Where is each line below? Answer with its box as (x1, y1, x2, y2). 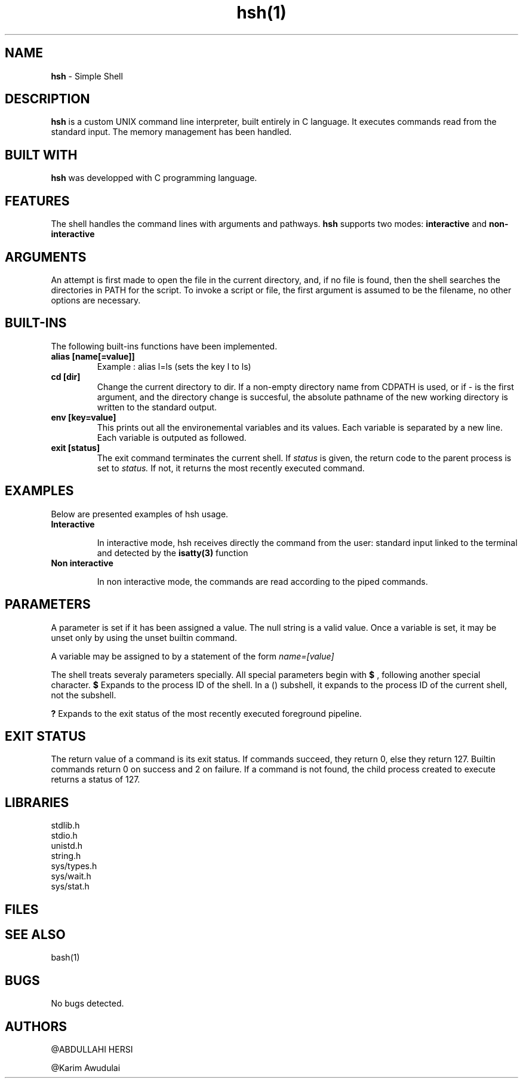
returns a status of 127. (51, 774, 140, 785)
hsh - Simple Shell (51, 70, 123, 81)
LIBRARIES (5, 794, 69, 810)
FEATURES (5, 193, 70, 208)
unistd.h (51, 840, 83, 851)
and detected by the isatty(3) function (97, 547, 248, 558)
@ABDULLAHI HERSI (51, 1044, 133, 1055)
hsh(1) (236, 2, 287, 23)
